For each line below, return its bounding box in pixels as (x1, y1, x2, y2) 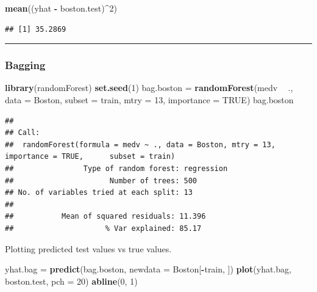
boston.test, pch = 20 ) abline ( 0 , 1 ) (5, 274, 138, 287)
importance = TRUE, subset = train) (5, 152, 176, 161)
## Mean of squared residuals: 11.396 (5, 212, 206, 221)
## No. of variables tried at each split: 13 (5, 188, 193, 197)
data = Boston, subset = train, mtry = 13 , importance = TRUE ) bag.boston (5, 93, 294, 106)
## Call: (5, 128, 40, 137)
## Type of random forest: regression (5, 164, 228, 173)
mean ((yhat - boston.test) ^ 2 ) (5, 2, 117, 14)
